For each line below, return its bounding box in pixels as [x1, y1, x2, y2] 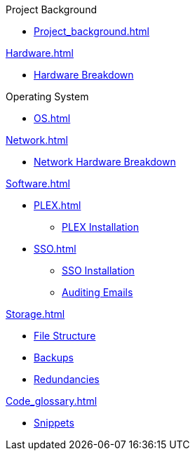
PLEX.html [34, 199, 81, 211]
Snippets [34, 417, 74, 429]
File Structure [34, 330, 96, 342]
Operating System [6, 90, 89, 102]
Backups [34, 351, 74, 363]
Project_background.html [34, 25, 149, 37]
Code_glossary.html [6, 395, 97, 407]
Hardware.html [6, 47, 74, 59]
